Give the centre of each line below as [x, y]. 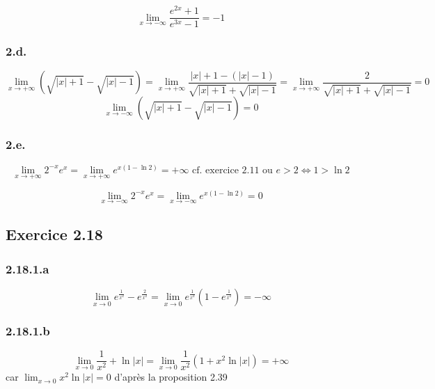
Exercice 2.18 [54, 234]
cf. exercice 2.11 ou [232, 170]
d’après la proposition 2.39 [171, 377]
